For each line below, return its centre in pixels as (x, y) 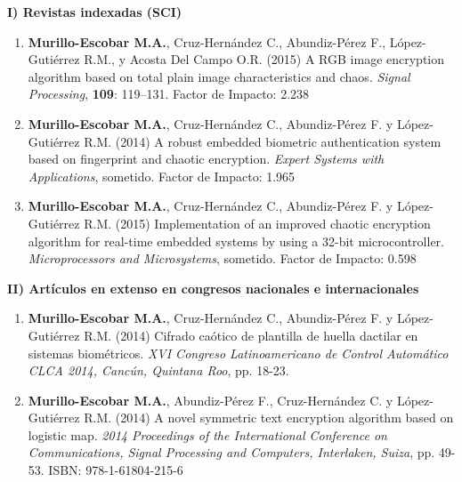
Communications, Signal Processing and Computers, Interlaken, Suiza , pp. (231, 452)
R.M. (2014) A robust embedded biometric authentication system (263, 141)
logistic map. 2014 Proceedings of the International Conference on (207, 434)
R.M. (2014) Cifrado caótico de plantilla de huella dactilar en (251, 335)
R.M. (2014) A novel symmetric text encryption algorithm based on (269, 418)
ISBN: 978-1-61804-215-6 (116, 470)
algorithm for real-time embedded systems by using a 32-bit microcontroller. (236, 241)
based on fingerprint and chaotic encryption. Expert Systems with (206, 159)
